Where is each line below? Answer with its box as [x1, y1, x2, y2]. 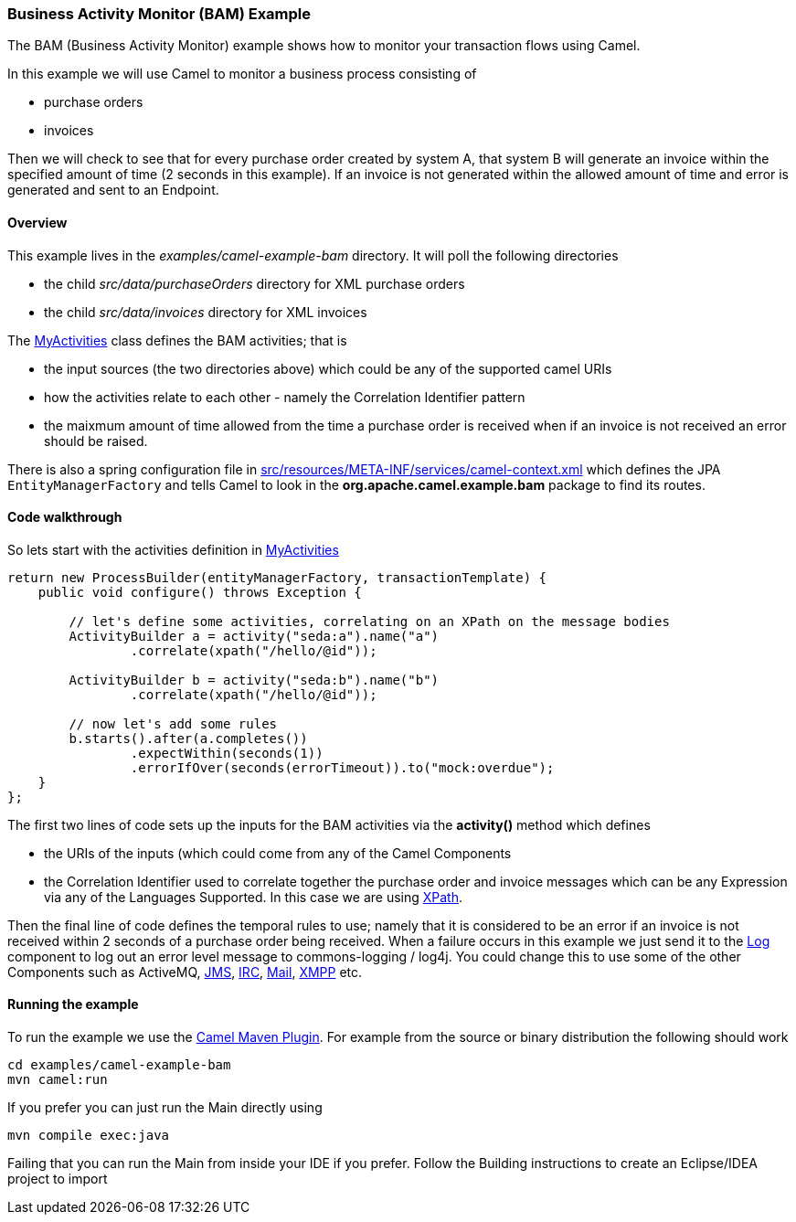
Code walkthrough [7, 509, 122, 526]
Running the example [7, 996, 139, 1013]
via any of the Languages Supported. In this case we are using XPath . [44, 888, 463, 905]
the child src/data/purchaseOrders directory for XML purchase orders [44, 275, 465, 292]
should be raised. [44, 432, 148, 449]
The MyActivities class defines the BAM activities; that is [7, 332, 347, 348]
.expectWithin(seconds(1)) [130, 745, 324, 760]
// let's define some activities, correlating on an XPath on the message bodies [69, 613, 670, 629]
